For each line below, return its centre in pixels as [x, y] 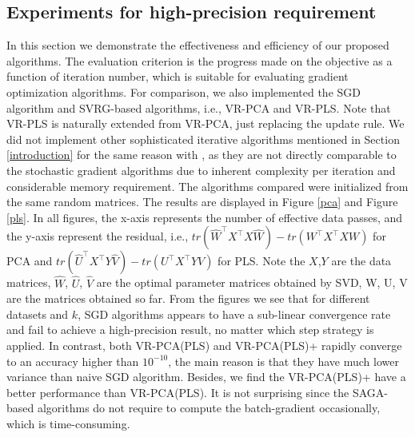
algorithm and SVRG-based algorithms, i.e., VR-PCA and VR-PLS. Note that [199, 107]
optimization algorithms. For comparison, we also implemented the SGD [184, 91]
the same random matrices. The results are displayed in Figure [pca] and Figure [202, 202]
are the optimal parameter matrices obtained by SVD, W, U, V [252, 282]
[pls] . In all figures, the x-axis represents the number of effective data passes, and [205, 217]
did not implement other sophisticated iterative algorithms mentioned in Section [203, 139]
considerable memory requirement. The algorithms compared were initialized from [207, 186]
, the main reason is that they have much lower [283, 361]
